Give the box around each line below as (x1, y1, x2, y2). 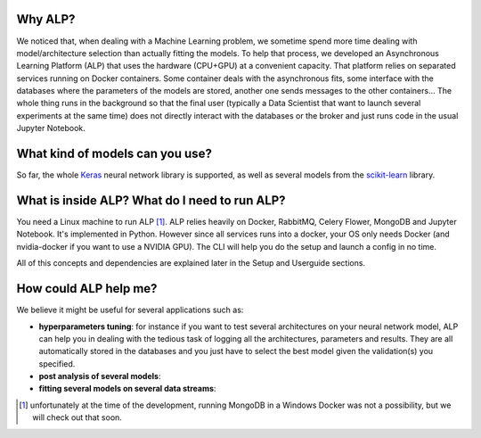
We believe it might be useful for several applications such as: (16, 304, 244, 316)
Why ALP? (16, 12, 76, 27)
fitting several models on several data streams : (38, 384, 216, 394)
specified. (38, 358, 76, 369)
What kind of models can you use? (16, 146, 213, 161)
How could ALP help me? (16, 281, 158, 296)
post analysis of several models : (38, 371, 161, 382)
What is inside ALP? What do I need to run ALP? (16, 193, 286, 208)
